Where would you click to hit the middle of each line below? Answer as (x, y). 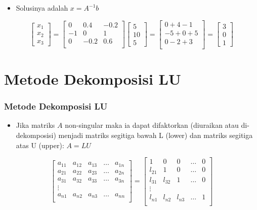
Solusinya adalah (42, 8)
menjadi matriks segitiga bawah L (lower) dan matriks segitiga (156, 135)
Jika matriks (35, 125)
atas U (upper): (40, 145)
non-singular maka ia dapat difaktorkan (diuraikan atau (152, 125)
